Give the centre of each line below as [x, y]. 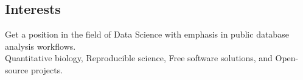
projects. [47, 69]
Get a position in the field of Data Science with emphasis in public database [147, 34]
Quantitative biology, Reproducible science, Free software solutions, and [139, 58]
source [17, 69]
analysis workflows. [40, 46]
